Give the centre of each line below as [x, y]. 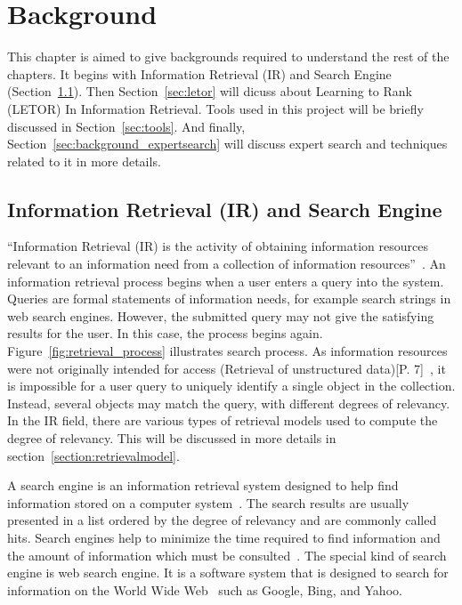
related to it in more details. [84, 161]
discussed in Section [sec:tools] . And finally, [126, 126]
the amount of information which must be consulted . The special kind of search [227, 555]
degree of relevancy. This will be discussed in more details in [172, 438]
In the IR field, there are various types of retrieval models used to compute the [223, 420]
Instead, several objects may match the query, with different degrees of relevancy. [229, 403]
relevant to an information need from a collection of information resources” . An [227, 264]
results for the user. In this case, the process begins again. [165, 333]
